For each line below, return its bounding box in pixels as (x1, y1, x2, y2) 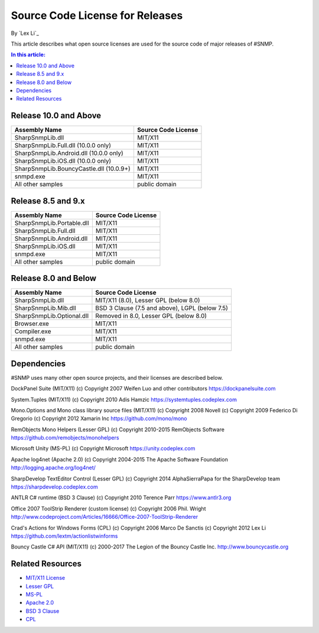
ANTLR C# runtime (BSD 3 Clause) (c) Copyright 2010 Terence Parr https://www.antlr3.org (11, 494, 232, 501)
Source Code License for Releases (11, 9, 183, 22)
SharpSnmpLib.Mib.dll (14, 304, 76, 312)
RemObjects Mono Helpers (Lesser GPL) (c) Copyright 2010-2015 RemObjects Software (11, 426, 224, 433)
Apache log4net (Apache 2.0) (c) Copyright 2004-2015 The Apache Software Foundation (11, 456, 229, 463)
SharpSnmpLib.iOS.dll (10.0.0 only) (14, 157, 112, 165)
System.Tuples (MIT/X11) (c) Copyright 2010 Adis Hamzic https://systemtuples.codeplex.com (11, 396, 237, 403)
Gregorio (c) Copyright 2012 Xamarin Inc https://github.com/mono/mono (11, 415, 187, 422)
